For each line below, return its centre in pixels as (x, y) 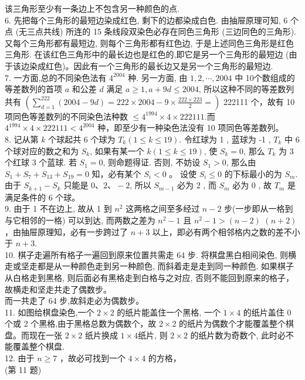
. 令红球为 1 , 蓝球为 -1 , (225, 139)
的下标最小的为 (253, 173)
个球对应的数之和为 (42, 150)
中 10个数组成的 (265, 77)
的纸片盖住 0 (267, 312)
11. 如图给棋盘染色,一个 (50, 312)
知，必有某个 (116, 173)
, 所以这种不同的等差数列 (246, 89)
